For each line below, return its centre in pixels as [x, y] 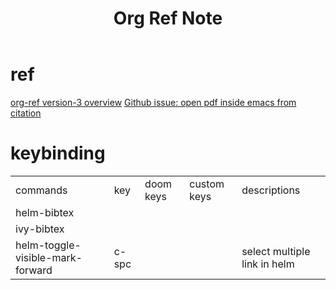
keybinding [58, 153]
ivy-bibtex [40, 229]
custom [207, 184]
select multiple [276, 251]
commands [41, 190]
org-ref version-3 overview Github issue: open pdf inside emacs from [153, 102]
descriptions [271, 190]
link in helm [268, 264]
